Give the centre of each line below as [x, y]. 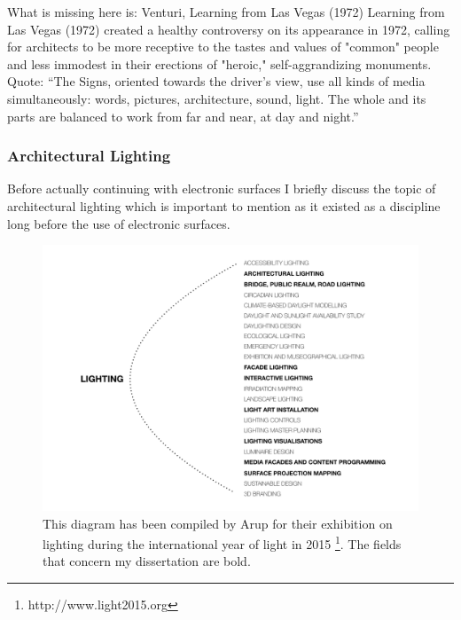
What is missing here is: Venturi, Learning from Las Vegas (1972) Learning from [226, 12]
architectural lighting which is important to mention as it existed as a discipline [224, 205]
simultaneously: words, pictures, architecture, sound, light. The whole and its [217, 98]
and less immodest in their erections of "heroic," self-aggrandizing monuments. [219, 63]
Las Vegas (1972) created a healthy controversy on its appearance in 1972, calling [229, 29]
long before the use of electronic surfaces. [119, 223]
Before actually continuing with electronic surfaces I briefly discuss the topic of [222, 188]
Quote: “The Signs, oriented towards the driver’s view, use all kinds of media [216, 81]
